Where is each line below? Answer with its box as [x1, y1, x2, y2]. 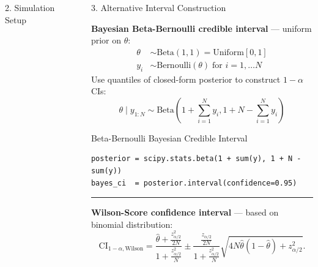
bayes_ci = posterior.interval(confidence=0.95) [91, 178, 297, 187]
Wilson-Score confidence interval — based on [91, 206, 279, 219]
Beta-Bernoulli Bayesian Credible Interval [91, 131, 248, 144]
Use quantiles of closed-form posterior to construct [91, 72, 281, 85]
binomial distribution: [91, 217, 173, 230]
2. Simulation [5, 1, 55, 13]
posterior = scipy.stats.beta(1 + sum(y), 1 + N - [91, 154, 301, 164]
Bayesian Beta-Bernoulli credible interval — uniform [91, 21, 312, 34]
